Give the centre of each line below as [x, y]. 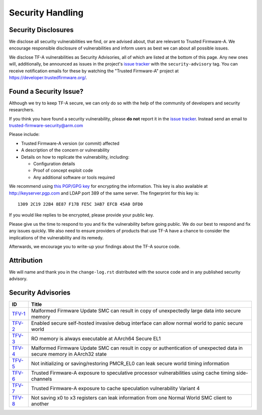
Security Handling [46, 13]
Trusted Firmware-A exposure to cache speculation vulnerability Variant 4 [115, 388]
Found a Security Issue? [46, 91]
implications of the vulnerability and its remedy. [56, 237]
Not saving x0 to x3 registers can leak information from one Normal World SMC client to [131, 398]
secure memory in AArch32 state [69, 354]
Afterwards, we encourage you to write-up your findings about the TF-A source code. [95, 246]
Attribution [26, 260]
